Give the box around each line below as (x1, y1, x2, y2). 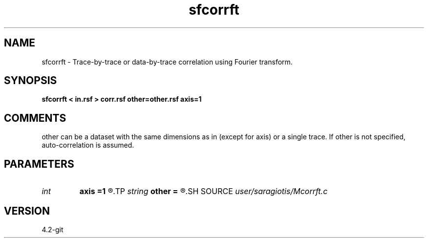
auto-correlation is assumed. (42, 141, 134, 150)
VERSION (4, 204, 50, 217)
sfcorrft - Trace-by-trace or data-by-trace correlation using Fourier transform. (42, 57, 293, 66)
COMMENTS (4, 111, 66, 124)
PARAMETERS (4, 157, 74, 170)
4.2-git (42, 225, 64, 234)
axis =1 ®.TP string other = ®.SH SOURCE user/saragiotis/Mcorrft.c (79, 186, 328, 197)
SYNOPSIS (4, 74, 57, 87)
